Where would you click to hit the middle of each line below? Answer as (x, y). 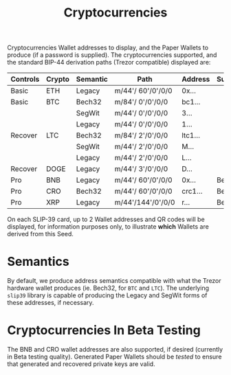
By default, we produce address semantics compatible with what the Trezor (114, 281)
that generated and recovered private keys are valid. (81, 364)
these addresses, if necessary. (51, 303)
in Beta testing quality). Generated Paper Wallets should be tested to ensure (114, 357)
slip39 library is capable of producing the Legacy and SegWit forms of (107, 295)
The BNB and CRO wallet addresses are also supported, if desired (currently (115, 350)
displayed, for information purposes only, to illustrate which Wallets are (108, 227)
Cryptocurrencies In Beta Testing (104, 330)
